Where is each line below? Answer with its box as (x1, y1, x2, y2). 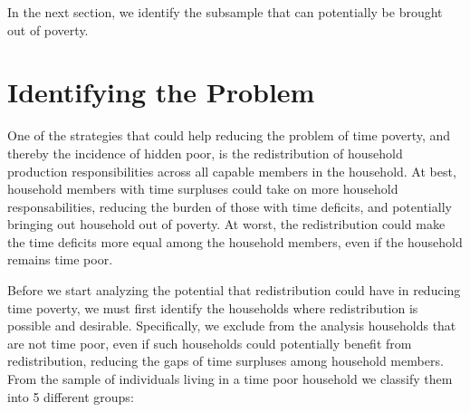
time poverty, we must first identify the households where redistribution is (7, 298, 418, 317)
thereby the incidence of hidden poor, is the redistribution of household (7, 143, 403, 162)
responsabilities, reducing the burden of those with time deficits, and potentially (7, 196, 452, 216)
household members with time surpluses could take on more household (7, 179, 398, 198)
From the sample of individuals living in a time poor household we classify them (7, 369, 453, 388)
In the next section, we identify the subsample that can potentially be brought (7, 3, 443, 21)
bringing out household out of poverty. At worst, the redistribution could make (7, 215, 446, 234)
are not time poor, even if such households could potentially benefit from (7, 333, 412, 352)
